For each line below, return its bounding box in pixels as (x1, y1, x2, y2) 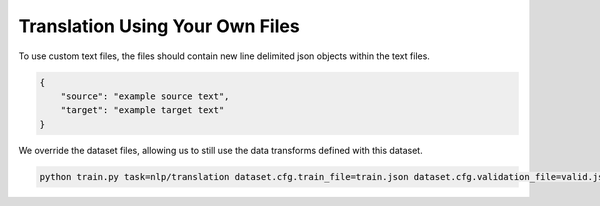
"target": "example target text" (60, 105, 225, 116)
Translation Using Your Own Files (18, 15, 300, 37)
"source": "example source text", (60, 90, 230, 102)
